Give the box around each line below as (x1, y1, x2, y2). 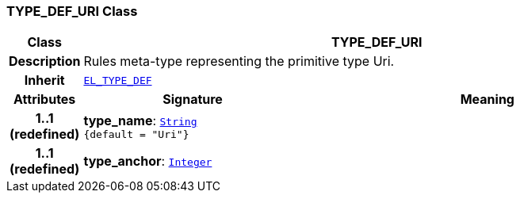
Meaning (460, 91, 514, 108)
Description (9, 53, 81, 70)
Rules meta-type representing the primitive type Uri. (83, 53, 395, 70)
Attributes (13, 91, 76, 108)
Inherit (24, 72, 65, 89)
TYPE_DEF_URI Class (6, 3, 138, 19)
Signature (162, 91, 223, 108)
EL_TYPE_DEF (83, 74, 152, 86)
